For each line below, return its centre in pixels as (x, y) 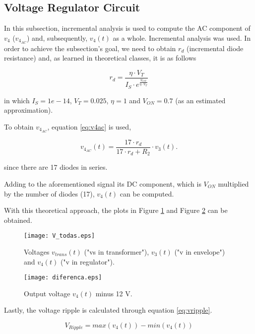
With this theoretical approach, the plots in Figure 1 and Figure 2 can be (116, 210)
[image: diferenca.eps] (63, 278)
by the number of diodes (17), (49, 193)
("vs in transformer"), (117, 252)
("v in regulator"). (87, 261)
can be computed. (147, 193)
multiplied (233, 183)
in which (17, 100)
